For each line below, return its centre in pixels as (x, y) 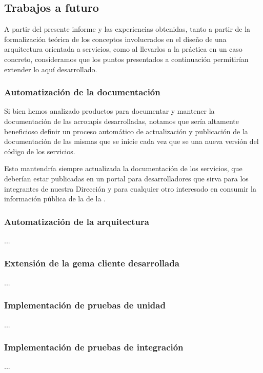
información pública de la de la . (55, 199)
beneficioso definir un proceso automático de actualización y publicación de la (126, 131)
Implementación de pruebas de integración (94, 347)
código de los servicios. (40, 151)
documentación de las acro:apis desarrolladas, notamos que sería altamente (122, 121)
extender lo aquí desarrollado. (51, 69)
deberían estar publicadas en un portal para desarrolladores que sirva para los (126, 178)
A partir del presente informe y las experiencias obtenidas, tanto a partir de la (127, 29)
